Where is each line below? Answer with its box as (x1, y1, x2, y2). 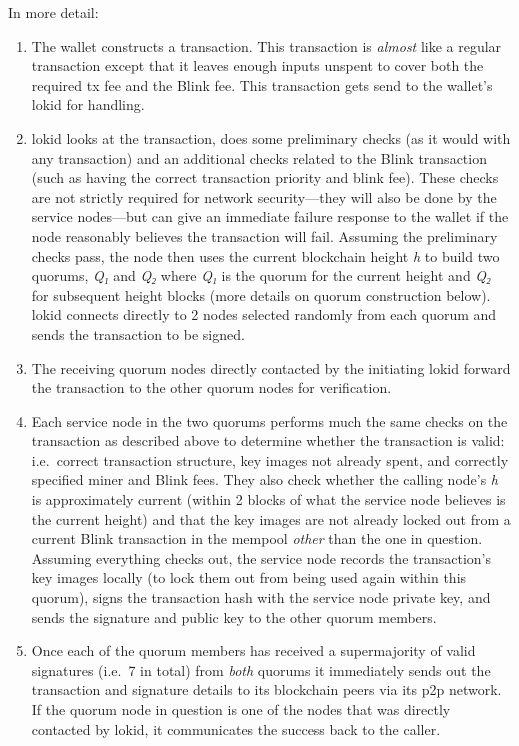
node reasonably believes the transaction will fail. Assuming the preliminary (31, 225, 498, 246)
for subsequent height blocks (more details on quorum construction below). (31, 284, 491, 305)
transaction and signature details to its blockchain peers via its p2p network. (31, 679, 502, 700)
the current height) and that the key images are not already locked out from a (31, 508, 511, 529)
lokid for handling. (31, 94, 145, 115)
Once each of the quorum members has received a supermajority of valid (31, 640, 476, 661)
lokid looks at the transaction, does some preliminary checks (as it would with (31, 127, 511, 148)
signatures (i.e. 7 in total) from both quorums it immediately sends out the (31, 659, 491, 680)
